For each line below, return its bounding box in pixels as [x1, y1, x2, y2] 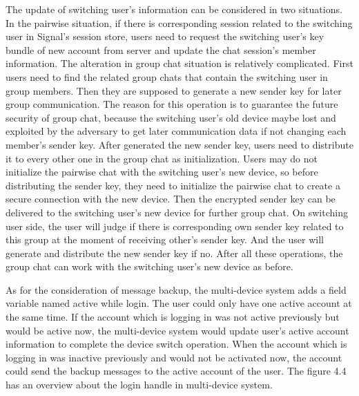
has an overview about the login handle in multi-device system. [6, 377, 273, 392]
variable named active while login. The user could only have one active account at [6, 296, 352, 310]
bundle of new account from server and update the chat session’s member [6, 42, 316, 57]
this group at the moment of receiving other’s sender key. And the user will [6, 232, 324, 247]
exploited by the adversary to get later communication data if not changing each [6, 124, 347, 138]
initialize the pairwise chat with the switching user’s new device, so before [6, 164, 318, 179]
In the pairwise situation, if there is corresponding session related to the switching [6, 15, 353, 30]
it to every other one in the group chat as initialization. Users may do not [6, 151, 318, 165]
